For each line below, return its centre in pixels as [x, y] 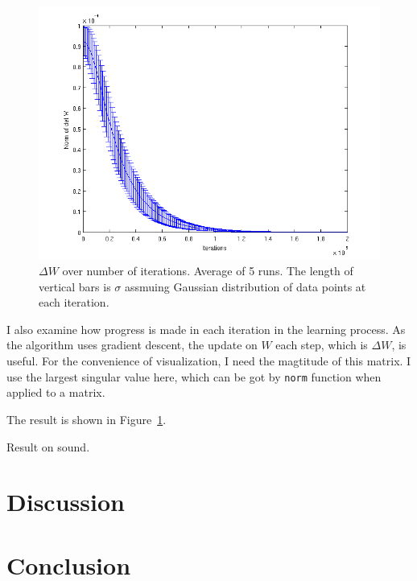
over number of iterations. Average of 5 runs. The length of [208, 271]
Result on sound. [48, 446]
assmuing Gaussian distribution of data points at [246, 286]
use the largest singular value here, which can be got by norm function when [194, 376]
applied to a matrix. [56, 392]
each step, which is [322, 345]
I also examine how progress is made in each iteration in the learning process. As [206, 329]
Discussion [66, 502]
